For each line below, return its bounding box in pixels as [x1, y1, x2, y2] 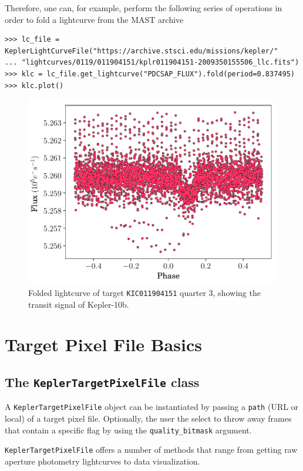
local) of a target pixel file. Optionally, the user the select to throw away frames [5, 412, 292, 424]
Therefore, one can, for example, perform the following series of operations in [5, 2, 282, 14]
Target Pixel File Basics [5, 332, 202, 356]
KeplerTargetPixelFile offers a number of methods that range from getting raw [5, 443, 298, 456]
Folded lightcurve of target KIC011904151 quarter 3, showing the [28, 286, 261, 298]
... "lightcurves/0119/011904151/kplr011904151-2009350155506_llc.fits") [5, 58, 299, 67]
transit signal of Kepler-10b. [28, 298, 129, 310]
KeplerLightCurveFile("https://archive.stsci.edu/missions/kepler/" [5, 46, 278, 55]
